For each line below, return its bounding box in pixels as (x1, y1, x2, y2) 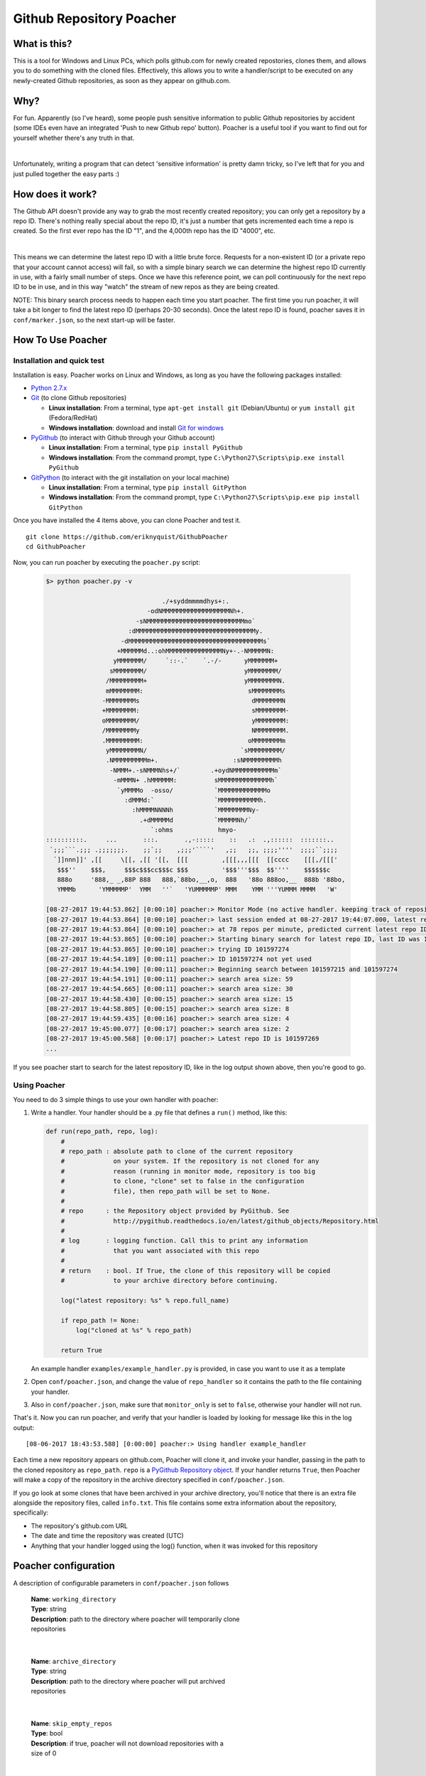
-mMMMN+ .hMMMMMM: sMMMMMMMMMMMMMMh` (113, 776, 278, 784)
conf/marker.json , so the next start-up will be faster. (13, 315, 175, 324)
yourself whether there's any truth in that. (13, 134, 135, 142)
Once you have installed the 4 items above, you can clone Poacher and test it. (13, 516, 241, 525)
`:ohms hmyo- (150, 826, 237, 834)
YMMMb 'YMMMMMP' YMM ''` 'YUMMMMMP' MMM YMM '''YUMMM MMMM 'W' (57, 885, 339, 894)
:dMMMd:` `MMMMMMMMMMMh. (124, 796, 267, 804)
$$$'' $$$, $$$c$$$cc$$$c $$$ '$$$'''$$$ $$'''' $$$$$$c (57, 865, 331, 874)
